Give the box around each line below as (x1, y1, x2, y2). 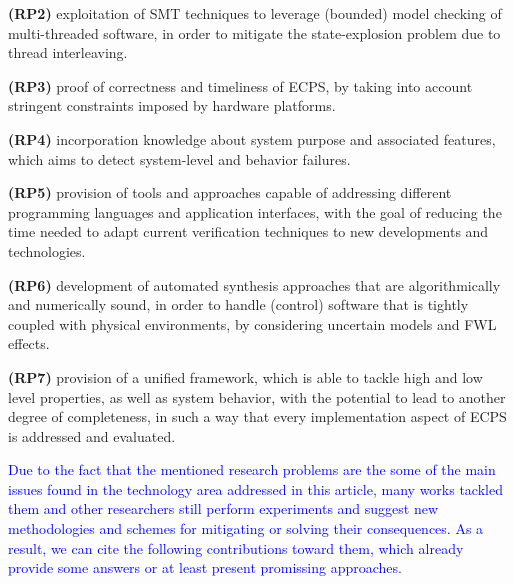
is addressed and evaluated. (8, 425, 176, 446)
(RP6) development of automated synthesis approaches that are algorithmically (8, 274, 501, 295)
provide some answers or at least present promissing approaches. (8, 557, 402, 578)
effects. (8, 333, 50, 354)
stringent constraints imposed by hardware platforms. (8, 95, 336, 116)
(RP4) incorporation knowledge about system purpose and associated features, (8, 128, 496, 149)
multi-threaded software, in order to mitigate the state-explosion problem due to (8, 22, 501, 43)
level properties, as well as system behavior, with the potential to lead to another (8, 386, 506, 407)
